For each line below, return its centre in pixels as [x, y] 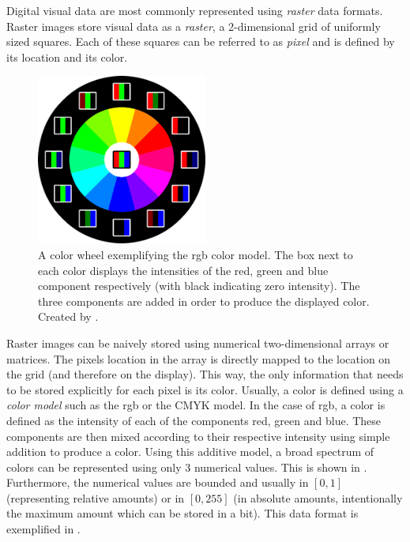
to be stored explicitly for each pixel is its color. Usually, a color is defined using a [205, 389]
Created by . [68, 316]
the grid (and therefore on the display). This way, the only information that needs [205, 374]
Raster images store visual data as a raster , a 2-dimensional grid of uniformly [194, 26]
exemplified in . [43, 529]
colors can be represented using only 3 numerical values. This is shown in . [187, 467]
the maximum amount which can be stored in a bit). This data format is [182, 513]
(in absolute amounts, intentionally [318, 497]
